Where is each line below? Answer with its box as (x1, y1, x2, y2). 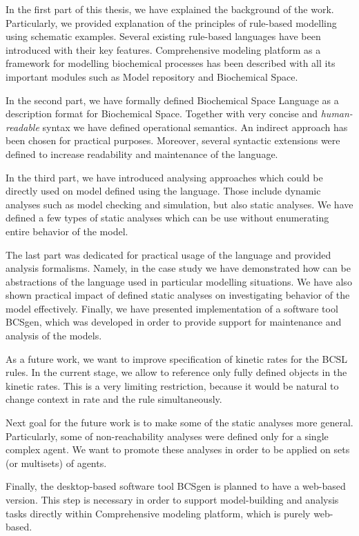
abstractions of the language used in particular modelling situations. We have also (6, 274, 352, 288)
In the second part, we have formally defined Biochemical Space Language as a (6, 92, 339, 107)
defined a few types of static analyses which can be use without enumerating (6, 210, 329, 225)
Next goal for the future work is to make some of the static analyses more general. (6, 415, 353, 430)
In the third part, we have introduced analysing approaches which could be (6, 170, 323, 184)
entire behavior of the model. (6, 224, 128, 238)
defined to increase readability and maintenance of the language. (6, 146, 278, 161)
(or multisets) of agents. (6, 455, 107, 470)
